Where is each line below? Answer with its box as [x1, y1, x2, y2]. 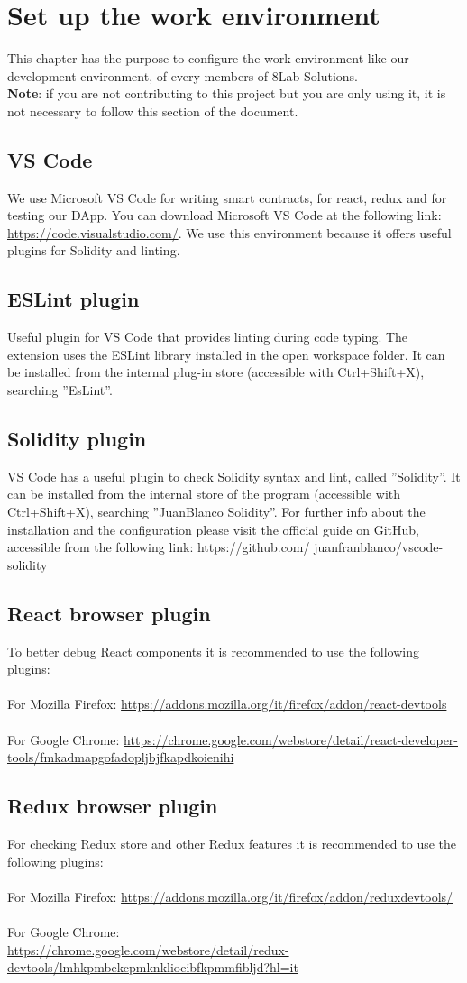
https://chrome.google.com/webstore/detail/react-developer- [124, 730, 458, 749]
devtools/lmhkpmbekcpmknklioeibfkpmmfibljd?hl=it [7, 958, 298, 977]
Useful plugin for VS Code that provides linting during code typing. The [7, 327, 408, 346]
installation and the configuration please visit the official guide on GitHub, [7, 519, 419, 538]
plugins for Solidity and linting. [7, 241, 180, 260]
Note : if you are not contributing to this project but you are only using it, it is [7, 84, 446, 103]
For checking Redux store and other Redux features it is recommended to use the [7, 833, 457, 852]
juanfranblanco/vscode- [314, 537, 444, 556]
